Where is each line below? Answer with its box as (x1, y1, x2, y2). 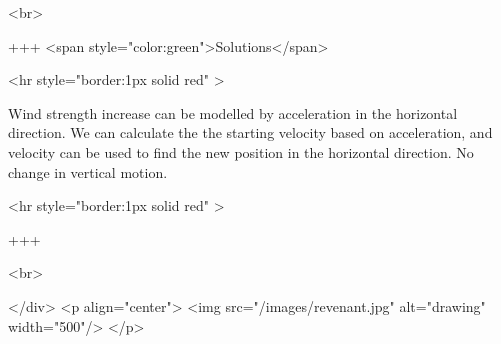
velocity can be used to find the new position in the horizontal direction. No (8, 141, 474, 162)
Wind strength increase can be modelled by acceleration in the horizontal (8, 102, 458, 123)
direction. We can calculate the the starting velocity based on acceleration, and (8, 122, 493, 143)
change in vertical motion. (8, 161, 168, 182)
